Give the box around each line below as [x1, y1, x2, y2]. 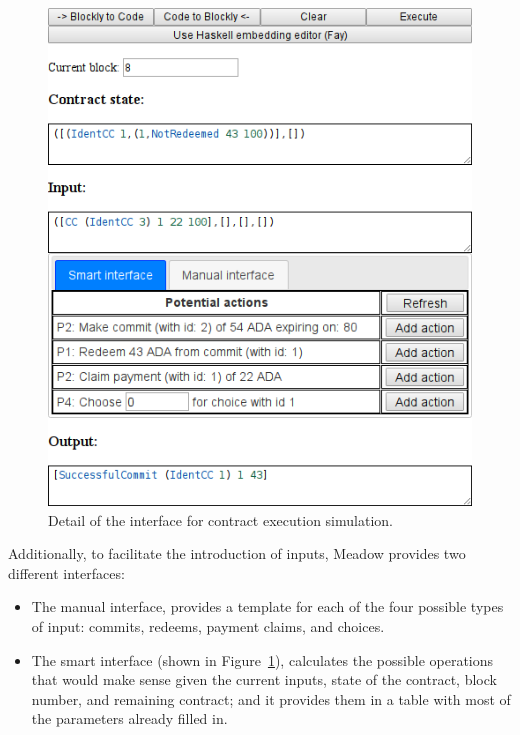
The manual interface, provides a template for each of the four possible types [31, 596, 504, 617]
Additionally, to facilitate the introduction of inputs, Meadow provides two [8, 543, 466, 564]
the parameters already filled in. [31, 708, 228, 729]
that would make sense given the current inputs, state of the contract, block [31, 669, 497, 690]
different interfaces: [8, 562, 125, 583]
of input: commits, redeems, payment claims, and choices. [31, 616, 385, 636]
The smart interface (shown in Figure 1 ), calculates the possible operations [31, 649, 494, 670]
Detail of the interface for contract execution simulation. [48, 509, 393, 530]
